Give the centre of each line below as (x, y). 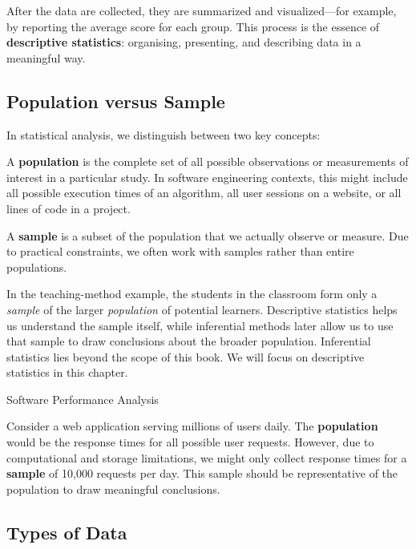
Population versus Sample (116, 101)
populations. (37, 266)
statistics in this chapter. (67, 372)
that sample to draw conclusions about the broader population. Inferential (189, 341)
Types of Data (67, 532)
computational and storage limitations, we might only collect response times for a (207, 457)
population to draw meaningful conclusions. (113, 488)
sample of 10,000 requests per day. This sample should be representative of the (202, 473)
